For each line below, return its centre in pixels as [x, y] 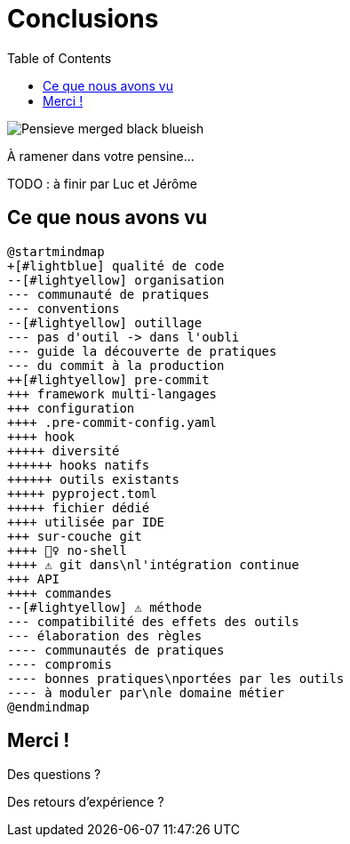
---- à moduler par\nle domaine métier [146, 692]
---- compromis [60, 664]
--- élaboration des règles [105, 635]
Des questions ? [54, 775]
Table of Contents [60, 58]
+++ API [34, 579]
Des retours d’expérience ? [86, 802]
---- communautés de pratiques [116, 650]
